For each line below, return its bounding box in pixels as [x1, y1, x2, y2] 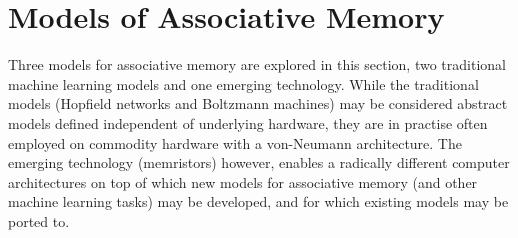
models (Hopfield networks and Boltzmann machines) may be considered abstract [8, 93, 508, 114]
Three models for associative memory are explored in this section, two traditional [8, 54, 506, 75]
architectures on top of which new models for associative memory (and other [8, 171, 478, 192]
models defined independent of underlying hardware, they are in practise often [8, 112, 488, 133]
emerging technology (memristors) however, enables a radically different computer [8, 152, 510, 173]
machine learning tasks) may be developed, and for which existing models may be [8, 191, 509, 212]
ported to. [8, 210, 70, 231]
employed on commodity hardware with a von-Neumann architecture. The [8, 132, 462, 153]
